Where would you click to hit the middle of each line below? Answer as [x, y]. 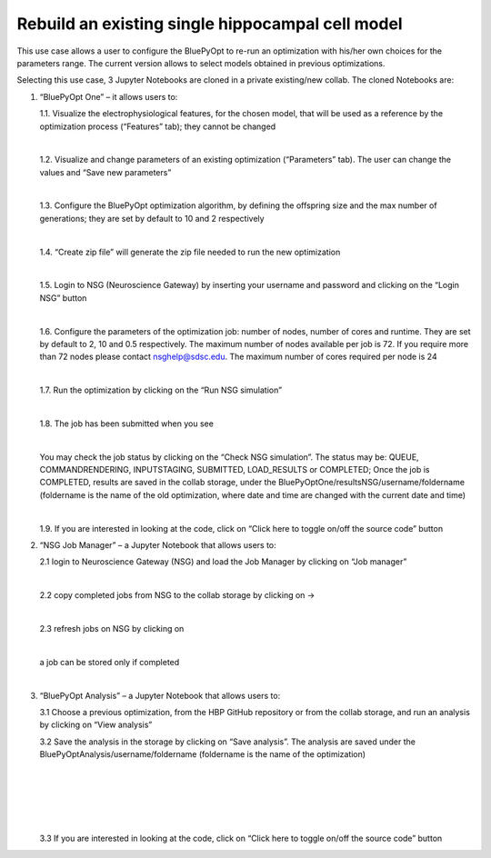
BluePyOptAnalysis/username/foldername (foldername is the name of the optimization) [203, 754]
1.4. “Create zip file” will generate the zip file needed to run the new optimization [190, 252]
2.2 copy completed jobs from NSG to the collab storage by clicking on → [177, 595]
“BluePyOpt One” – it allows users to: [109, 96]
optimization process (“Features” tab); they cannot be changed [158, 126]
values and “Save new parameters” [105, 172]
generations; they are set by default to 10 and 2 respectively [152, 218]
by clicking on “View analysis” [96, 725]
